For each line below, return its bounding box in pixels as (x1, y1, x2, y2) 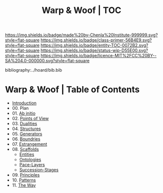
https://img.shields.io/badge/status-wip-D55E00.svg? (40, 47, 148, 53)
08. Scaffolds (12, 147, 39, 152)
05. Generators (12, 131, 43, 137)
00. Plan (12, 105, 29, 111)
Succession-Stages (19, 167, 59, 173)
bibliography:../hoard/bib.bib (5, 67, 62, 73)
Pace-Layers (19, 162, 45, 168)
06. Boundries (12, 136, 40, 142)
